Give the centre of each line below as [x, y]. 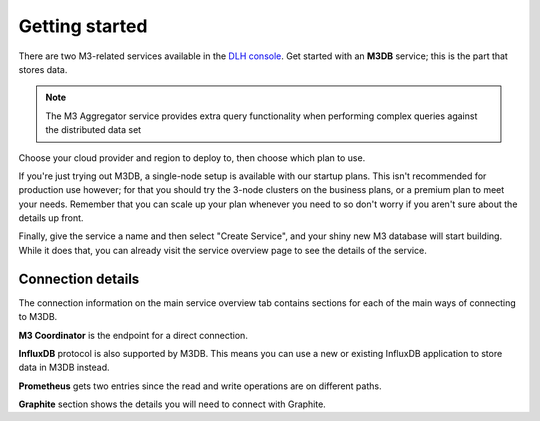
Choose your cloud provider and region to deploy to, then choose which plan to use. [192, 157]
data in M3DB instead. [64, 367]
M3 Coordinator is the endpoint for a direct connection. [133, 335]
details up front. [51, 218]
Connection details [79, 278]
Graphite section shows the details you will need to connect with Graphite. [172, 404]
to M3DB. [38, 317]
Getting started [83, 26]
